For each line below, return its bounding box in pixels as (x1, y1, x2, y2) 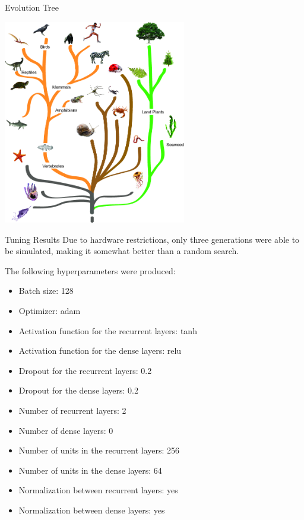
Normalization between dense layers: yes (18, 503, 165, 516)
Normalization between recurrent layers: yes (18, 484, 178, 496)
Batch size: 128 (18, 284, 74, 297)
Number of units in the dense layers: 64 (18, 464, 162, 476)
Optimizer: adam (18, 305, 81, 316)
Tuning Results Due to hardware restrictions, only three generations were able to (5, 233, 300, 245)
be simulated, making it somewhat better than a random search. (5, 245, 239, 257)
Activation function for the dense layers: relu (18, 344, 182, 357)
